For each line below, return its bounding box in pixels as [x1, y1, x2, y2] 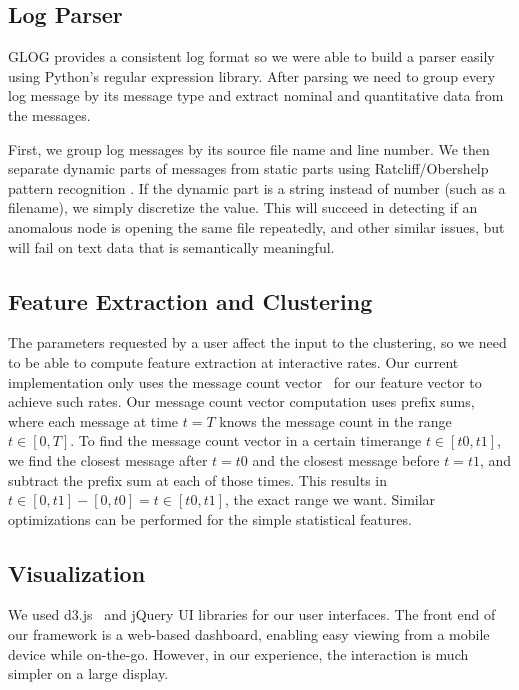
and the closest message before [252, 449, 440, 470]
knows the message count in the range [219, 410, 452, 431]
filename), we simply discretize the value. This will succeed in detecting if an [8, 197, 478, 218]
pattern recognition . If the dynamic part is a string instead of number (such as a [8, 177, 506, 198]
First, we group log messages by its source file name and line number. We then [8, 138, 490, 159]
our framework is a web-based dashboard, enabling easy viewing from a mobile [8, 624, 490, 645]
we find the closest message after [8, 449, 208, 470]
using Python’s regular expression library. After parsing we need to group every [8, 65, 496, 86]
